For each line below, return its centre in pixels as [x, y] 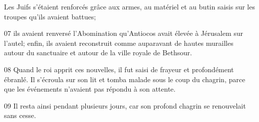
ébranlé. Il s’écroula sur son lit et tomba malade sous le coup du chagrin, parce [125, 79]
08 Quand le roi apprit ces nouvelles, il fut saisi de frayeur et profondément [119, 69]
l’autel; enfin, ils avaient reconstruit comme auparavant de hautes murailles [119, 43]
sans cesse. [20, 115]
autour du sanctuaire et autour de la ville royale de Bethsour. [98, 53]
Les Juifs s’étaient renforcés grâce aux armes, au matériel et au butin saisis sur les [129, 6]
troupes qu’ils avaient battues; [50, 16]
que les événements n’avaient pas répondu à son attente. [90, 89]
